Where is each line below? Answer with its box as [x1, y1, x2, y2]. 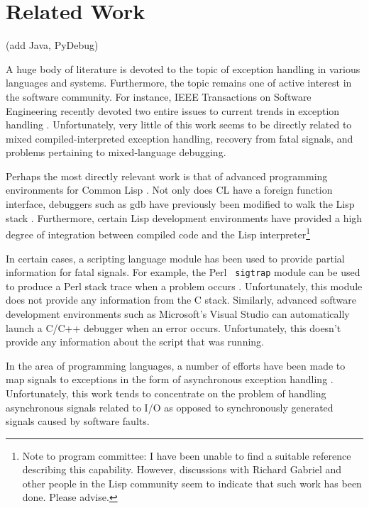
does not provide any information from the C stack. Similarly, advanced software [6, 292, 356, 307]
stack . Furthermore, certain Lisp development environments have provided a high [6, 210, 363, 225]
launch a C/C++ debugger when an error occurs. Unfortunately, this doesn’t [6, 320, 341, 335]
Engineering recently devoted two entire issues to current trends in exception [6, 103, 340, 118]
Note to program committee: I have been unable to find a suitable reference [22, 448, 351, 463]
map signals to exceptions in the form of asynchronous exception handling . [6, 372, 334, 387]
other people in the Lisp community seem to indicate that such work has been [22, 475, 362, 490]
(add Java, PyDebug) [6, 38, 99, 53]
